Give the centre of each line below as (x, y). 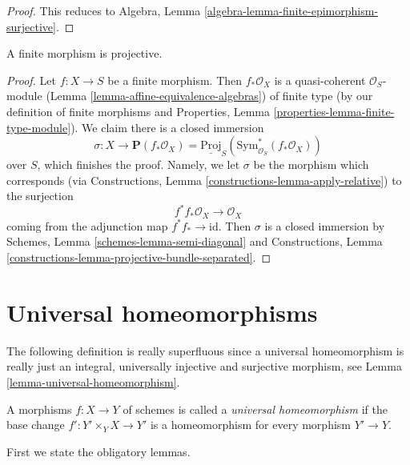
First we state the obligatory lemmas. (98, 451)
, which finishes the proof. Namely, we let (139, 164)
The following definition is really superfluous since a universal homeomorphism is (205, 350)
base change (36, 425)
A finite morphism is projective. (84, 53)
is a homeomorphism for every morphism (250, 425)
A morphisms (39, 409)
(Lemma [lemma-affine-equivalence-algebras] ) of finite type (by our (209, 96)
